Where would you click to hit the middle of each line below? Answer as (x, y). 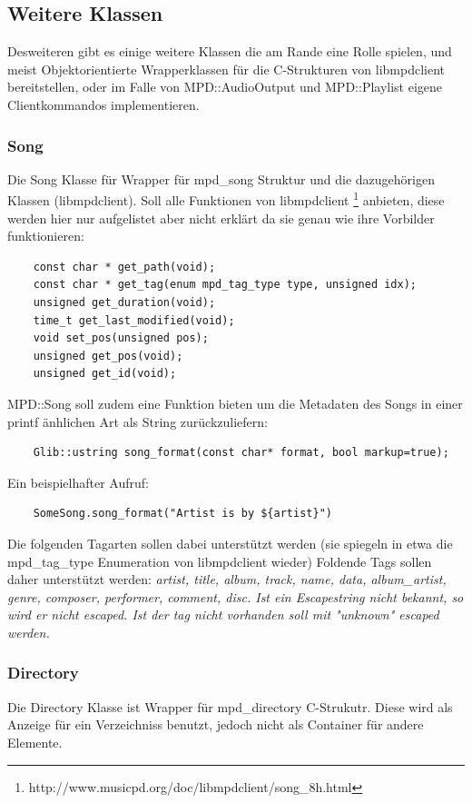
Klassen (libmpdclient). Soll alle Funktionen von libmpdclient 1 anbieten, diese (226, 199)
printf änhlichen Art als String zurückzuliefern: (138, 421)
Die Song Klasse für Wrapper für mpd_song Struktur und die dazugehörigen (221, 178)
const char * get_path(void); (124, 267)
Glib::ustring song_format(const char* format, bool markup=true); (241, 453)
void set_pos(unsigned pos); (121, 338)
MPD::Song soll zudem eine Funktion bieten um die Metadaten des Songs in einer (235, 403)
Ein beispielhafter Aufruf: (78, 482)
